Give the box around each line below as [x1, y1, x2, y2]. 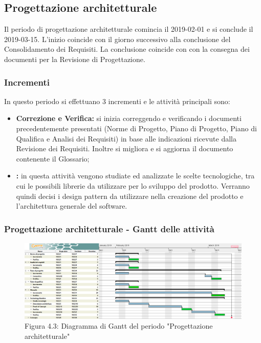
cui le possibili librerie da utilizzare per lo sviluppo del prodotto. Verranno [16, 180, 250, 191]
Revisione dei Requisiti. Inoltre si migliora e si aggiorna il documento [16, 143, 233, 154]
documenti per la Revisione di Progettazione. [4, 53, 145, 64]
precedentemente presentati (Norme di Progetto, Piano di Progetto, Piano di [16, 123, 257, 133]
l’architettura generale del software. [16, 200, 127, 211]
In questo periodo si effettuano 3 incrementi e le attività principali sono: [4, 95, 230, 106]
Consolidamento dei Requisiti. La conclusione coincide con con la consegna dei [4, 44, 250, 54]
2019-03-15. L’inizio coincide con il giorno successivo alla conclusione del [4, 33, 231, 44]
